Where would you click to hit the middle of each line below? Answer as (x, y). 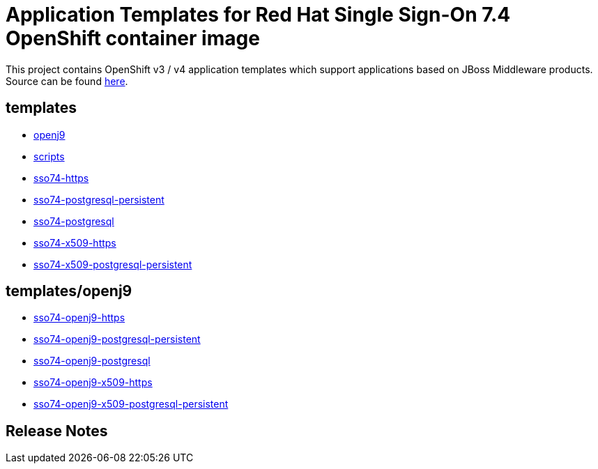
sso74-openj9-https (79, 318)
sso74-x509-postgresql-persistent (113, 264)
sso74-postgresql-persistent (99, 199)
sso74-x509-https (75, 243)
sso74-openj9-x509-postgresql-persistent (131, 404)
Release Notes (57, 431)
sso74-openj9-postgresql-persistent (117, 339)
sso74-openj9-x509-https (93, 383)
